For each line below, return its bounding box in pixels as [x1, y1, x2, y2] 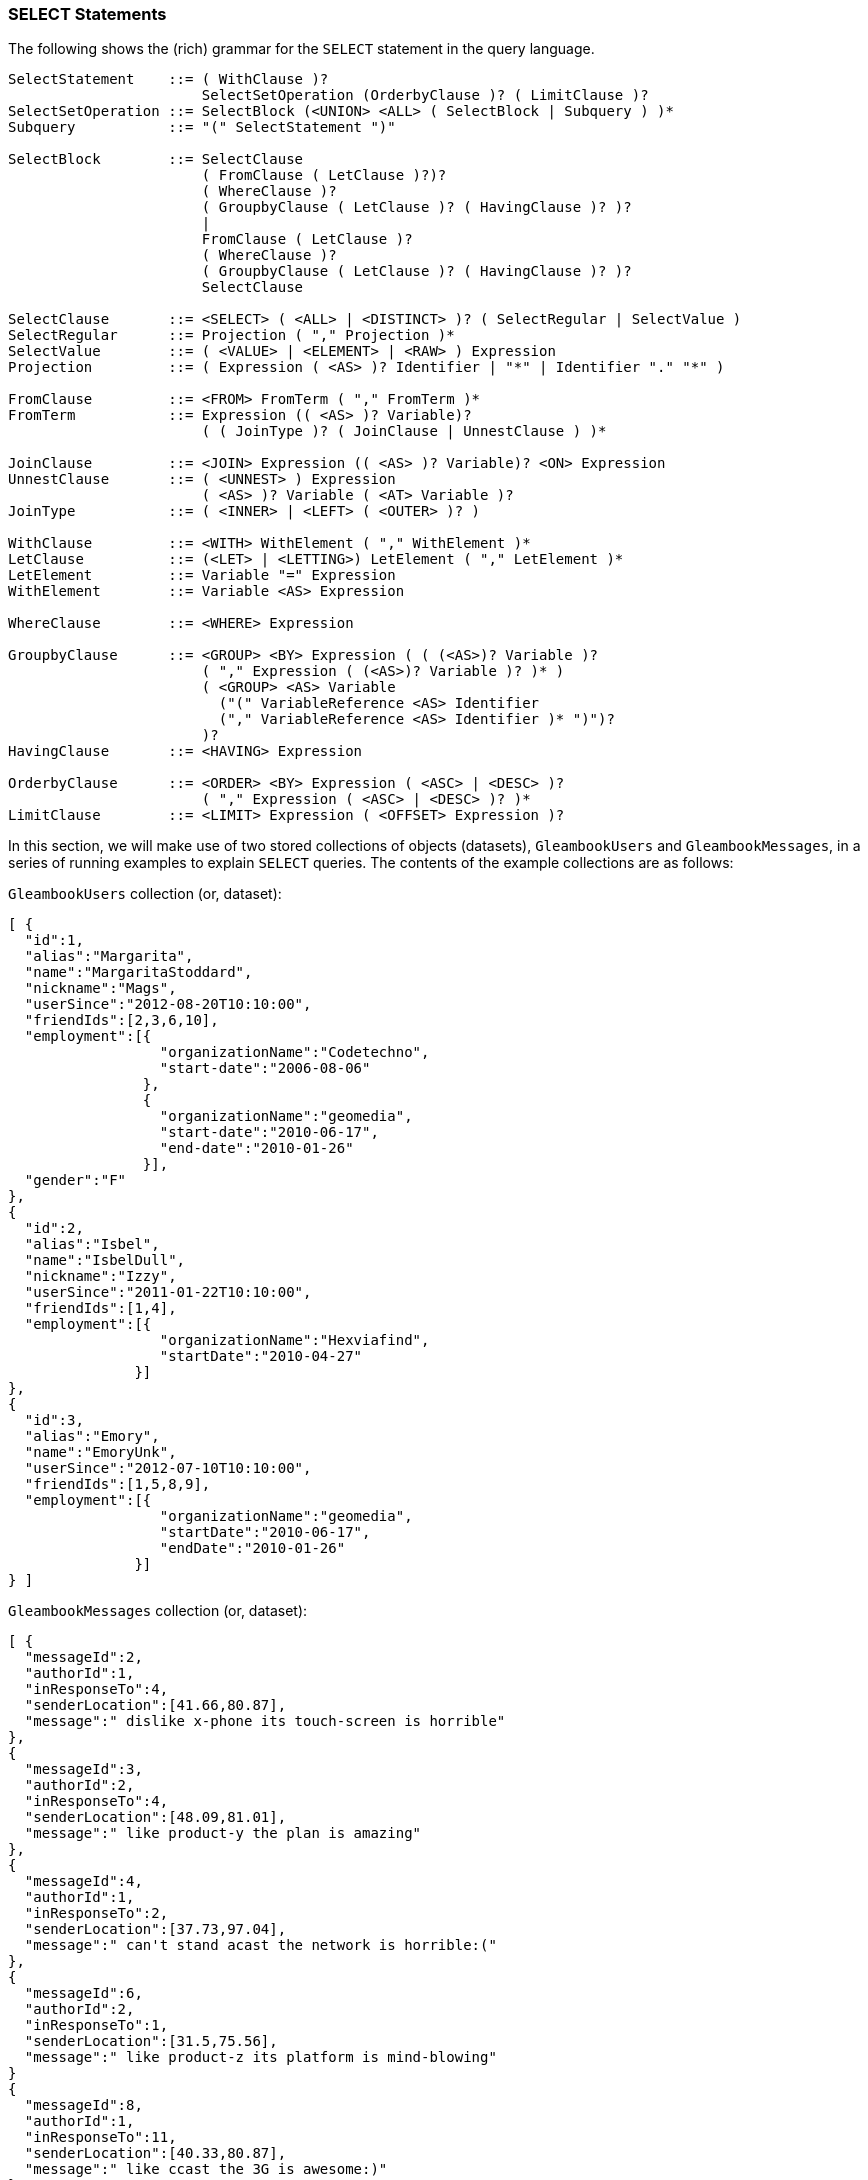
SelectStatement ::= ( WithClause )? [8, 71, 329, 88]
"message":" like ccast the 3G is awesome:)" [24, 2161, 388, 2178]
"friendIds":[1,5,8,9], [24, 1476, 211, 1493]
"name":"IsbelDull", [24, 1252, 186, 1269]
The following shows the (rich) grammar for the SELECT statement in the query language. [8, 40, 595, 58]
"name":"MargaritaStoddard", [24, 964, 253, 981]
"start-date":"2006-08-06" [159, 1060, 371, 1077]
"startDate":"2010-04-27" [159, 1348, 363, 1365]
